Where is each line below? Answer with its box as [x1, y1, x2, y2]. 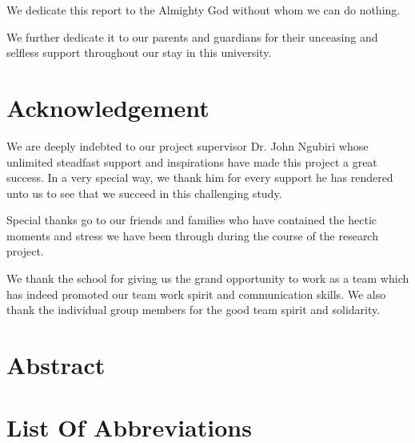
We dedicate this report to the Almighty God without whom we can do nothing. [6, 2, 401, 18]
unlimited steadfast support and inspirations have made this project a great [6, 153, 377, 170]
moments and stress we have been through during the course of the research [6, 227, 378, 244]
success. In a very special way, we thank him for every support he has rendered [6, 169, 393, 186]
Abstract [6, 348, 106, 381]
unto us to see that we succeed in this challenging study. [6, 184, 282, 201]
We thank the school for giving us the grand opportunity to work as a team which [6, 270, 409, 287]
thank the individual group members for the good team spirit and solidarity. [6, 301, 381, 318]
